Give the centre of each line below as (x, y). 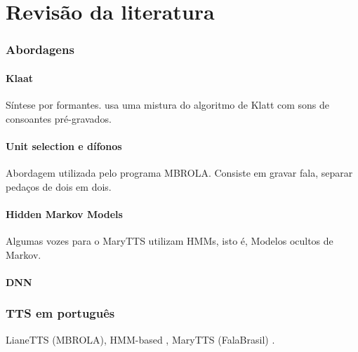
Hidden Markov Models (64, 214)
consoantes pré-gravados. (59, 118)
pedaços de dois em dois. (59, 186)
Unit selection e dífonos (64, 145)
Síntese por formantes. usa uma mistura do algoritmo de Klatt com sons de (168, 105)
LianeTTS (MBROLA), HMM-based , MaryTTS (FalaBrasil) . (140, 339)
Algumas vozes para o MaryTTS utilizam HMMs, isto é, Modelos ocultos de (170, 240)
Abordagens (40, 49)
